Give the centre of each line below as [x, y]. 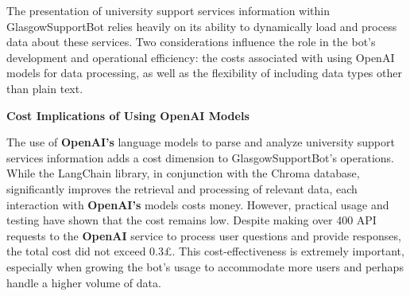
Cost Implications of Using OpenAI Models [128, 115]
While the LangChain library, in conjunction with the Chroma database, [183, 173]
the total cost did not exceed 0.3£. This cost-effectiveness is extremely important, [205, 251]
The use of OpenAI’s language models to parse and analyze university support [201, 142]
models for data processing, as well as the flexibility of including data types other [204, 73]
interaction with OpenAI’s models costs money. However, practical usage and [198, 204]
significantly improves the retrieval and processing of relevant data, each [182, 188]
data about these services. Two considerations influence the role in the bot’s [191, 42]
